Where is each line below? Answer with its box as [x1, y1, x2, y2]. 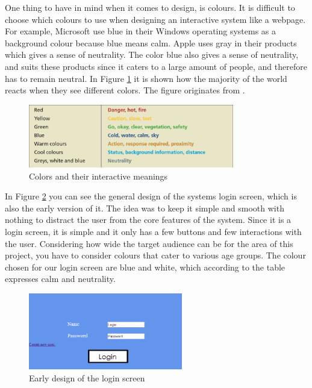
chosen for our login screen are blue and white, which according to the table [5, 260, 285, 273]
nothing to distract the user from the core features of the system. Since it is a [5, 213, 292, 226]
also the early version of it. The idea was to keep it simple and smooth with [5, 201, 284, 214]
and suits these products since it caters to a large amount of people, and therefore [5, 60, 307, 72]
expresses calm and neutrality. [5, 272, 116, 285]
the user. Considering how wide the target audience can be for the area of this [5, 237, 293, 249]
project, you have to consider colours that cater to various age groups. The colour [5, 249, 306, 261]
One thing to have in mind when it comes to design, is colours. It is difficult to [5, 1, 295, 13]
